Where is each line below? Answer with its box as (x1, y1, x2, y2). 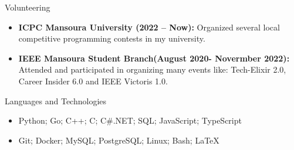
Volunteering (5, 1, 50, 13)
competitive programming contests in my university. (18, 32, 205, 45)
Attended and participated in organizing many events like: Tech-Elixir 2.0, (18, 63, 286, 76)
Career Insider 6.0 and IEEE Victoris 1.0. (18, 74, 168, 87)
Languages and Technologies (5, 94, 107, 107)
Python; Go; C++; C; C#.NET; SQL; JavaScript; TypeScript (18, 114, 242, 127)
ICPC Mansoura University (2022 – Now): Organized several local (18, 21, 280, 33)
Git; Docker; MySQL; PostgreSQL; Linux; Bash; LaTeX (18, 134, 219, 146)
